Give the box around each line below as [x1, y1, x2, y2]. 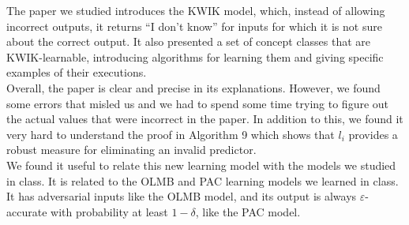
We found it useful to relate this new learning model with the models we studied [6, 156, 396, 173]
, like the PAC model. [195, 203, 301, 219]
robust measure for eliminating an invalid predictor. [6, 141, 257, 158]
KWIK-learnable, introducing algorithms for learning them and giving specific [6, 48, 384, 65]
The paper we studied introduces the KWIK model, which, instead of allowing [6, 2, 385, 18]
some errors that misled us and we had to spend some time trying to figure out [6, 95, 389, 111]
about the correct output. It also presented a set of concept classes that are [6, 33, 371, 50]
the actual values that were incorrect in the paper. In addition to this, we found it [6, 111, 403, 127]
